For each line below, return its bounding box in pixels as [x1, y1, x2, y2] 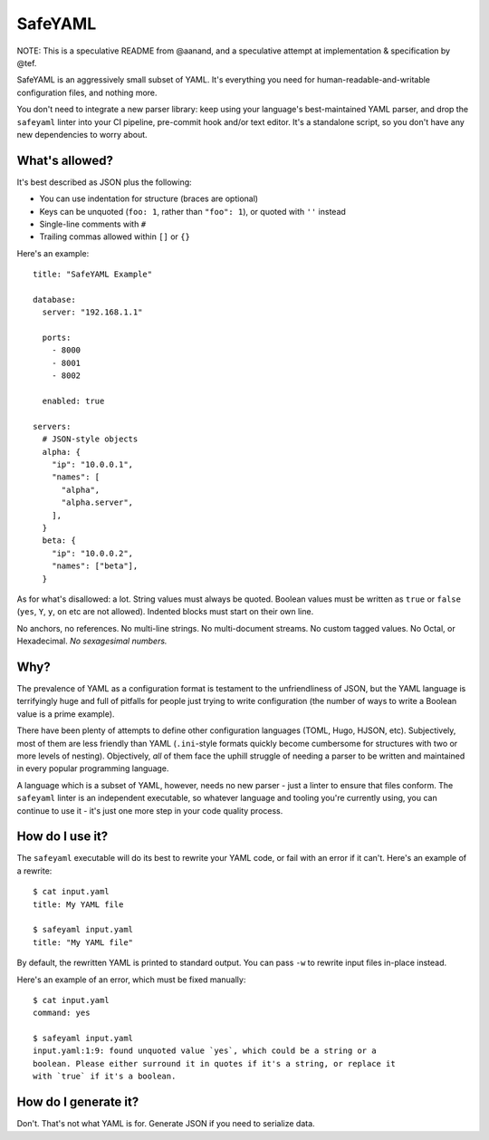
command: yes [33, 1008, 91, 1019]
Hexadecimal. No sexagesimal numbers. [16, 635, 168, 647]
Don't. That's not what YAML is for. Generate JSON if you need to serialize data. [16, 1118, 316, 1129]
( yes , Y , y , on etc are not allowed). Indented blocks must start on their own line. [16, 606, 314, 617]
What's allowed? [16, 152, 113, 168]
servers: [33, 421, 72, 431]
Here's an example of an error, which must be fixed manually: [16, 974, 246, 985]
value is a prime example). [16, 708, 115, 720]
